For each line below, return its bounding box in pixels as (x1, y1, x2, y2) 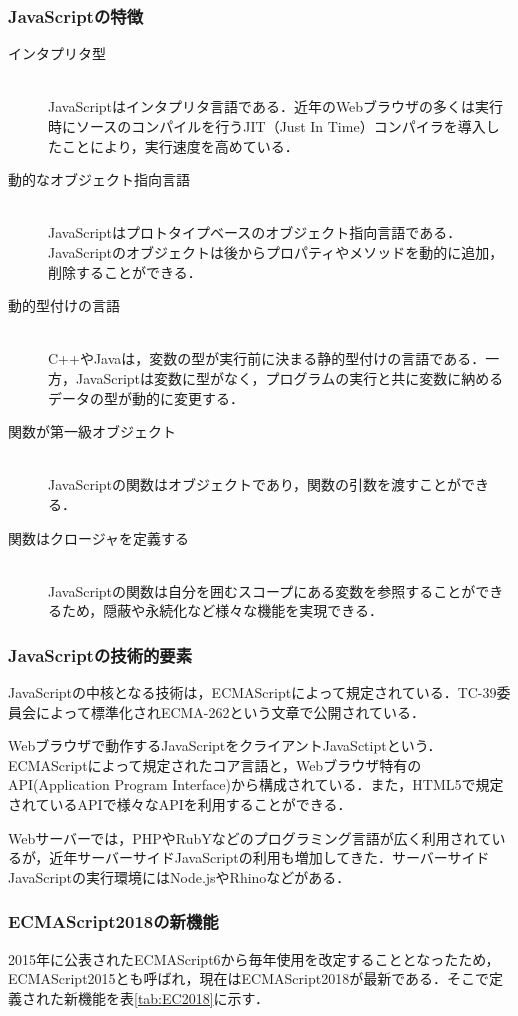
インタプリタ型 (8, 43, 106, 64)
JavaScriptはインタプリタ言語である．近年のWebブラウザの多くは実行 (48, 96, 504, 117)
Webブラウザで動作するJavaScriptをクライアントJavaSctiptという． (8, 735, 442, 756)
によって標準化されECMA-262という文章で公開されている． (35, 701, 426, 722)
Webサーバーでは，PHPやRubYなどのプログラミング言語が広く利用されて (8, 827, 492, 848)
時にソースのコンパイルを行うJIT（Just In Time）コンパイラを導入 (48, 116, 486, 136)
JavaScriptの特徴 (8, 3, 143, 28)
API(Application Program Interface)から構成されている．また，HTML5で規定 (8, 774, 504, 795)
